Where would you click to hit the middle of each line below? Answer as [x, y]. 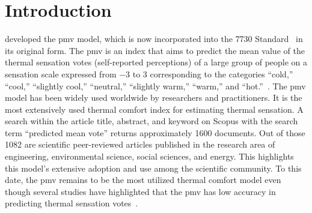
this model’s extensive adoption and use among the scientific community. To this [153, 168]
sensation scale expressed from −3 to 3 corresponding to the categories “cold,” [149, 73]
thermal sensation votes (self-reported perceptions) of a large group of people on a [156, 62]
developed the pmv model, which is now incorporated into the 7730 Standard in [154, 39]
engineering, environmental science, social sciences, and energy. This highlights [149, 156]
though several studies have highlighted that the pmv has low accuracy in [140, 191]
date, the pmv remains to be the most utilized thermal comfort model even [143, 180]
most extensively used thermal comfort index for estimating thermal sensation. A [154, 109]
